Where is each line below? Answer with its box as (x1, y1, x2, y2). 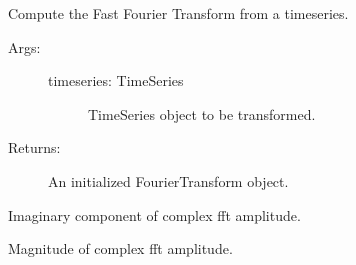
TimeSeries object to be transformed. (88, 103, 316, 124)
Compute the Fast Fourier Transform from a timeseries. (8, 3, 349, 23)
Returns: (8, 137, 61, 158)
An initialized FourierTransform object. (48, 170, 289, 191)
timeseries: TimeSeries (48, 70, 184, 91)
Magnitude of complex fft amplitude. (8, 238, 233, 259)
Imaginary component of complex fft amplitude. (8, 204, 301, 225)
